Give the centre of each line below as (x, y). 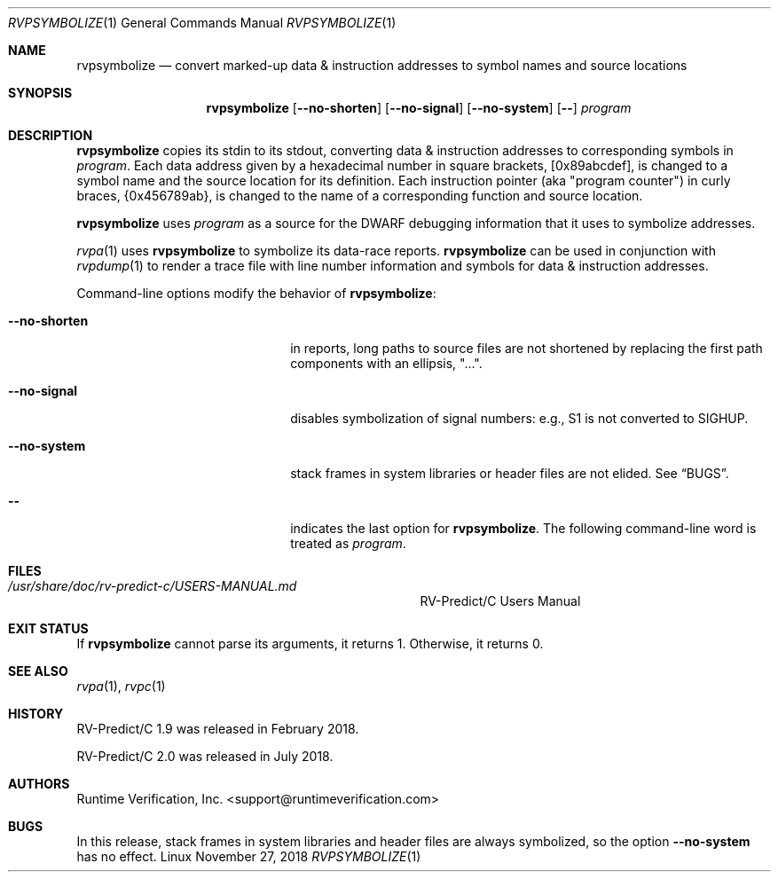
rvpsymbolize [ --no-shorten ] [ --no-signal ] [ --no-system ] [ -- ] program (419, 108)
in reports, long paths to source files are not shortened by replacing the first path (527, 348)
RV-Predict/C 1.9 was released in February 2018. (218, 729)
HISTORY (36, 714)
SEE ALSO (38, 671)
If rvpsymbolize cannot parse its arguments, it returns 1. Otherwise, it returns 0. (310, 644)
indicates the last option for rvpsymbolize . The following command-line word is (523, 528)
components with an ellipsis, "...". (386, 363)
